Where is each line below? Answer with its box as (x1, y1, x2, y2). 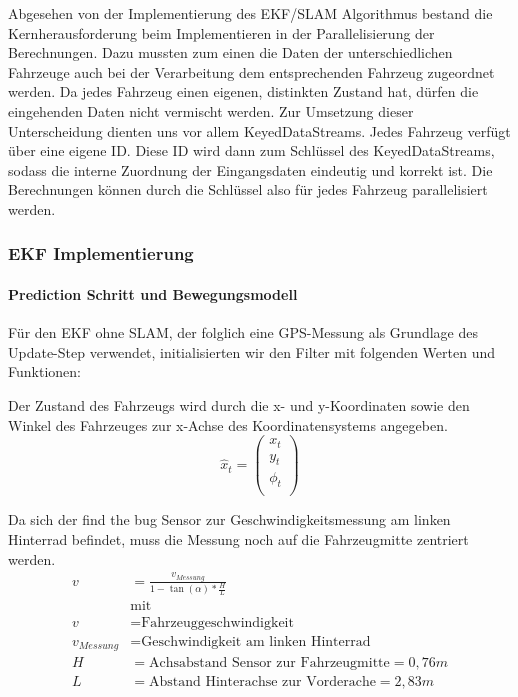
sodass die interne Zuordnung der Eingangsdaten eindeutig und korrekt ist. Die (8, 159, 493, 180)
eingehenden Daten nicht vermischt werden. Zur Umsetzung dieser (8, 100, 414, 121)
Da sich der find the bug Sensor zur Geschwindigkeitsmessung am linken (8, 509, 451, 530)
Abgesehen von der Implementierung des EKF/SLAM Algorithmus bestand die (8, 3, 493, 23)
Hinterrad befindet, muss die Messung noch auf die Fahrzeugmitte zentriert (8, 528, 469, 549)
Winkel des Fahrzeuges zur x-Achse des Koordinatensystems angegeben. (8, 414, 448, 435)
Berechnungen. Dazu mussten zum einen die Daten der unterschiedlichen (8, 42, 453, 63)
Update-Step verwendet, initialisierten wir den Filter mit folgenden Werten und (8, 341, 496, 362)
